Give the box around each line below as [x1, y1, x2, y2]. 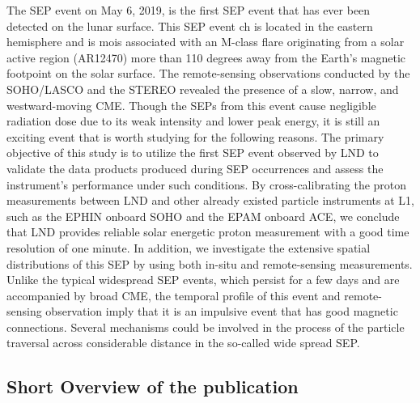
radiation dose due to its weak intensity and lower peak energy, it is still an [6, 112, 380, 129]
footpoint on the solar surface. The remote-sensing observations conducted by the [6, 65, 410, 82]
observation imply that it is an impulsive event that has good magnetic [45, 303, 398, 320]
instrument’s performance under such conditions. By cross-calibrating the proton [6, 176, 407, 193]
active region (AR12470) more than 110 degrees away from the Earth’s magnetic [6, 49, 406, 66]
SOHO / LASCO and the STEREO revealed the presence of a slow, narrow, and [6, 80, 399, 97]
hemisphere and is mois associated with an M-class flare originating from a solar [6, 33, 405, 50]
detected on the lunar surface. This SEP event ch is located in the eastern [6, 17, 373, 34]
